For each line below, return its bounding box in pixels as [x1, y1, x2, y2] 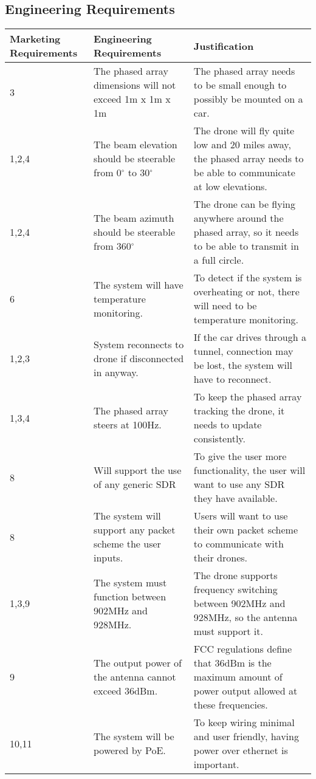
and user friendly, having [193, 729, 299, 744]
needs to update [193, 417, 262, 432]
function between [94, 589, 167, 603]
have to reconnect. [193, 372, 272, 386]
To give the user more [193, 449, 287, 464]
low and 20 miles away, [193, 137, 291, 152]
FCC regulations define [193, 642, 292, 656]
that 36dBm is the [193, 656, 272, 670]
